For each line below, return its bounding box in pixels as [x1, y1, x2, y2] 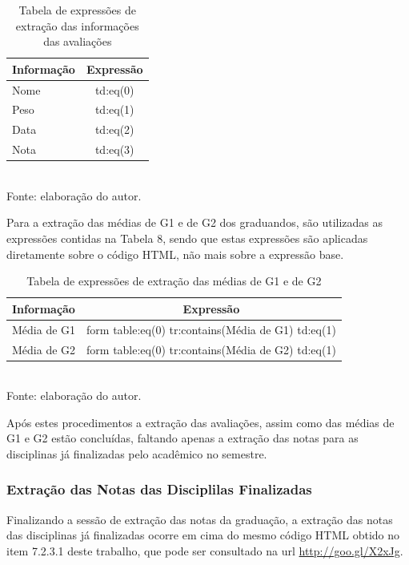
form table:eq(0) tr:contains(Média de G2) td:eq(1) [86, 341, 336, 357]
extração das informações [15, 17, 139, 34]
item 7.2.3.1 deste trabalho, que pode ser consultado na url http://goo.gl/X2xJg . [6, 542, 403, 559]
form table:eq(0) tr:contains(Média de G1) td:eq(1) [86, 321, 336, 337]
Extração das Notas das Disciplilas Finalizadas [6, 479, 312, 499]
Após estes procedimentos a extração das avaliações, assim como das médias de [6, 414, 395, 430]
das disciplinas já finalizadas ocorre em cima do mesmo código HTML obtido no [6, 527, 400, 543]
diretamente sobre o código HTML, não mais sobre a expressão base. [6, 245, 344, 262]
